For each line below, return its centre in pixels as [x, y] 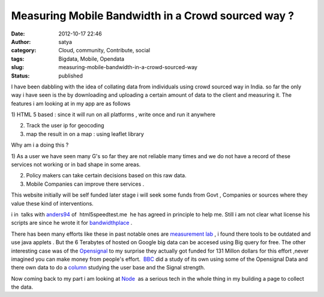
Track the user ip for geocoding [65, 126]
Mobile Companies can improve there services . [85, 184]
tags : [18, 59]
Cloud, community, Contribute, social [104, 51]
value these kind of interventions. [52, 203]
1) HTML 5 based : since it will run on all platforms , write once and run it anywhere [113, 115]
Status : [20, 76]
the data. [22, 287]
